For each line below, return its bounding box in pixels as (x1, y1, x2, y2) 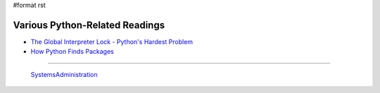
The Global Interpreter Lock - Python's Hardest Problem (30, 37, 194, 45)
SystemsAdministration (30, 70, 98, 78)
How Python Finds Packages (30, 48, 114, 56)
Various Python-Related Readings (13, 19, 165, 31)
